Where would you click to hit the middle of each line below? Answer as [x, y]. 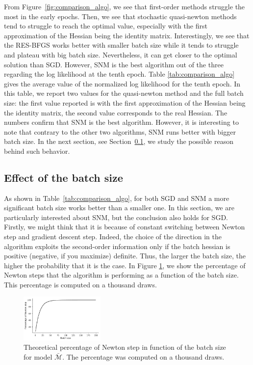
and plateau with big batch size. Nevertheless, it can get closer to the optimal [121, 54]
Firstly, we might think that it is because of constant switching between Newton [125, 227]
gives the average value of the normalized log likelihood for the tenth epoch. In [122, 83]
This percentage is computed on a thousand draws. [80, 285]
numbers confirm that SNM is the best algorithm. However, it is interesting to [121, 122]
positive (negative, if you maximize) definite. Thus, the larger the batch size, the [125, 256]
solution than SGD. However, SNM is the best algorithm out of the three [114, 64]
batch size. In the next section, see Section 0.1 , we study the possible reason [119, 141]
